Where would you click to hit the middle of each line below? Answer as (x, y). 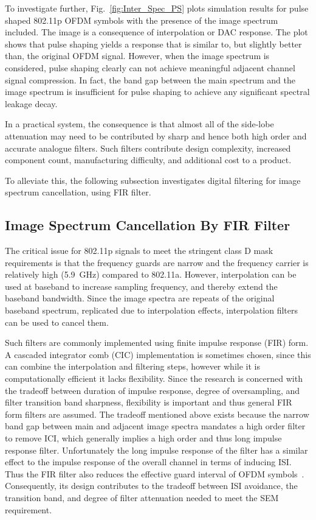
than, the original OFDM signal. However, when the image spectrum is (137, 56)
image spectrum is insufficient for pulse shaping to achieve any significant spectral (157, 92)
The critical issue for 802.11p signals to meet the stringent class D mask (139, 251)
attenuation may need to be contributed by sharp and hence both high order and (156, 135)
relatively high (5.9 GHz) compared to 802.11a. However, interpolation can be (151, 274)
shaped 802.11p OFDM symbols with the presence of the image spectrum (142, 20)
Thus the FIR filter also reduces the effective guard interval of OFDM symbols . (155, 473)
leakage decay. (31, 103)
